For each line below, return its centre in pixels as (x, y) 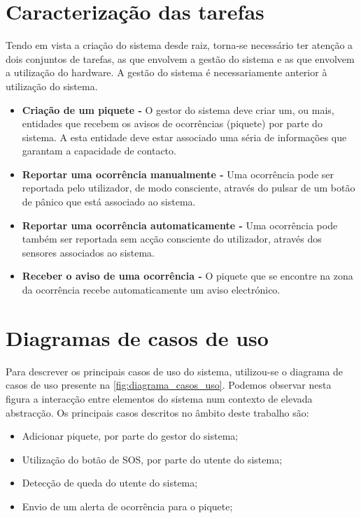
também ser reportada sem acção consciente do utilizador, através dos (172, 239)
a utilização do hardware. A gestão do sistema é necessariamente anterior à (167, 72)
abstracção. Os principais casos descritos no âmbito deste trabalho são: (157, 412)
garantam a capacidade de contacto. (99, 151)
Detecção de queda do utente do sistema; (110, 483)
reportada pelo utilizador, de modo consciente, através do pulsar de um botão (189, 188)
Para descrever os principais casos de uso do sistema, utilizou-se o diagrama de (175, 371)
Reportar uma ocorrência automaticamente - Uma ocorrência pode (180, 225)
